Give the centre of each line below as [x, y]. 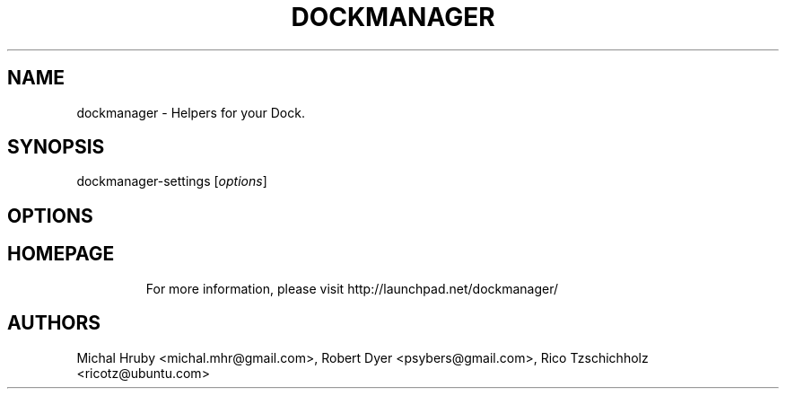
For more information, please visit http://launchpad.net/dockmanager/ [352, 288]
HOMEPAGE [61, 254]
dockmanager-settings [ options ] [172, 181]
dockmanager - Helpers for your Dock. [191, 112]
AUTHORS [54, 323]
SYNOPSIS [56, 147]
